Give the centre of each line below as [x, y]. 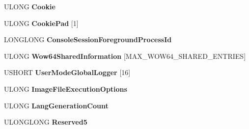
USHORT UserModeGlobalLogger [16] [67, 72]
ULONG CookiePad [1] [41, 23]
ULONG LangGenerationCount [56, 105]
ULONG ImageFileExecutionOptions [66, 89]
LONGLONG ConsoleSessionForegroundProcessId [88, 39]
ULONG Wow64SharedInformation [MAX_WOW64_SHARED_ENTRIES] [125, 56]
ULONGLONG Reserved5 [46, 122]
